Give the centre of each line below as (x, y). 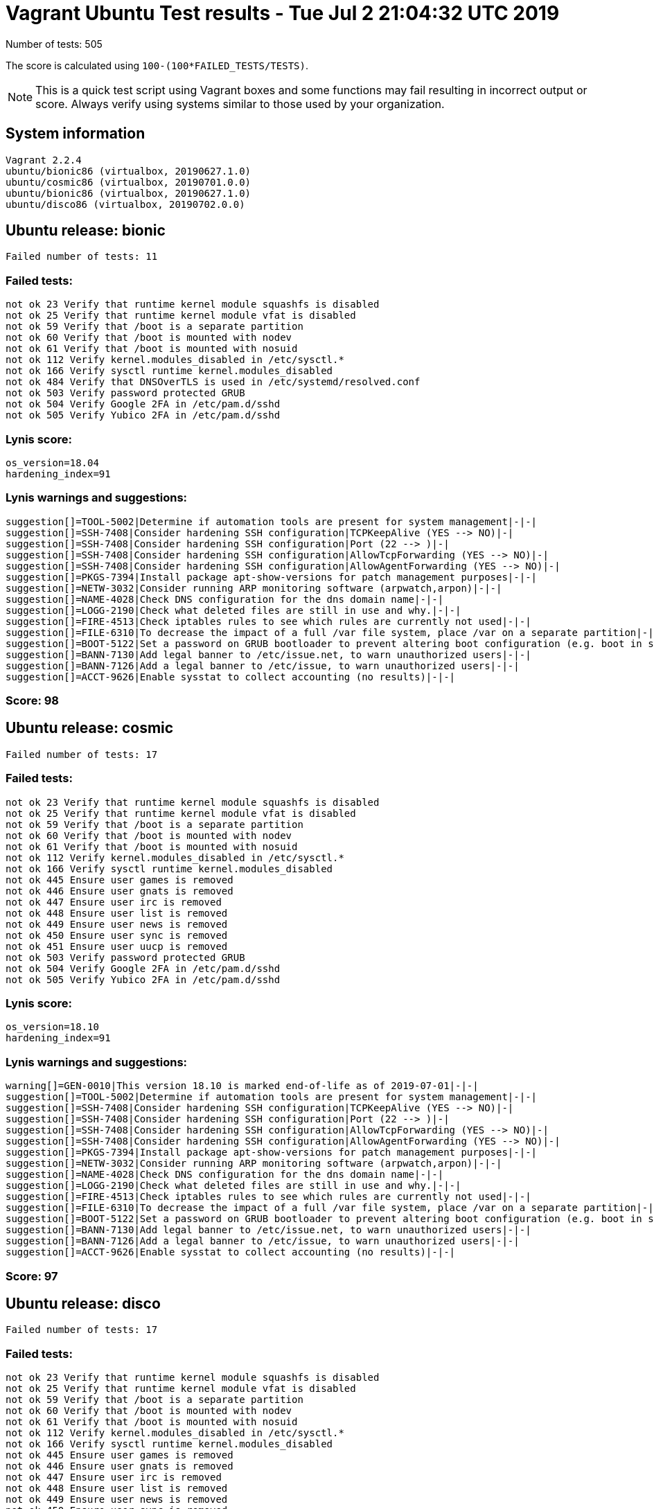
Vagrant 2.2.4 (44, 160)
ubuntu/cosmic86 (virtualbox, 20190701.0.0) (129, 182)
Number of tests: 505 (54, 44)
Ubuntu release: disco (83, 1303)
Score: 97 (32, 1276)
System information (76, 134)
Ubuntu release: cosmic (90, 728)
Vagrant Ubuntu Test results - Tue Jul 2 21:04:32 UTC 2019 (283, 13)
